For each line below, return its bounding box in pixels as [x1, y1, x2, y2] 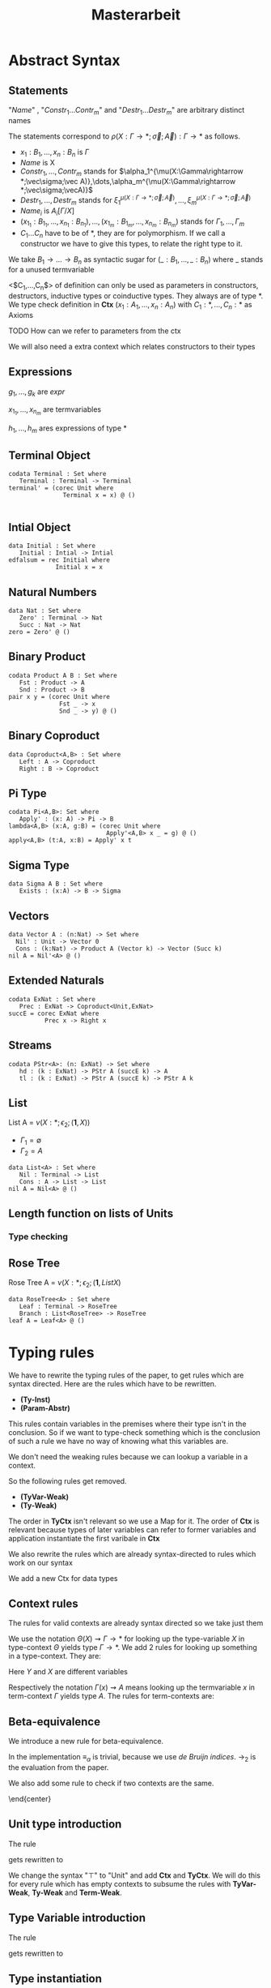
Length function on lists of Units [8, 1206, 174, 1221]
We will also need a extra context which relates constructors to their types [8, 341, 256, 351]
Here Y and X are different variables [8, 1667, 128, 1677]
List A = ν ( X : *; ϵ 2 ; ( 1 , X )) [8, 1117, 91, 1129]
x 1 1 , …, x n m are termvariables [8, 404, 102, 417]
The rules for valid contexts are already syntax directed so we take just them [8, 1618, 264, 1628]
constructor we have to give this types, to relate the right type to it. [19, 238, 243, 248]
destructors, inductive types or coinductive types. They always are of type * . [8, 291, 264, 301]
